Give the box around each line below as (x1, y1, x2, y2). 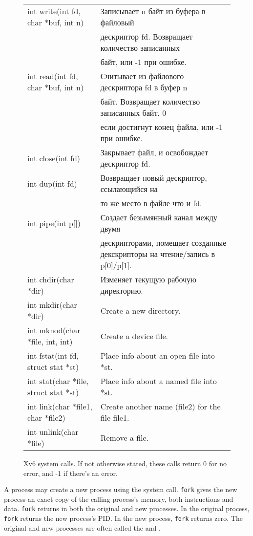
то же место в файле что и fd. (100, 197, 202, 209)
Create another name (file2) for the (100, 401, 221, 412)
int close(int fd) (27, 152, 81, 164)
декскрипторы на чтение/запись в (100, 248, 215, 259)
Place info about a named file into (100, 375, 217, 386)
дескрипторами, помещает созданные (100, 237, 227, 248)
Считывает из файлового (100, 70, 184, 82)
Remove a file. (100, 431, 149, 443)
